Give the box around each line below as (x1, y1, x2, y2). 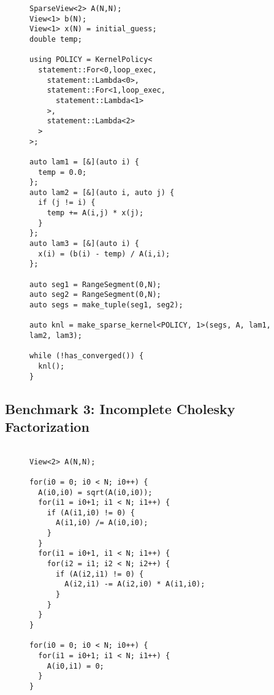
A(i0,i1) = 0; (47, 661, 104, 670)
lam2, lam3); (29, 331, 82, 340)
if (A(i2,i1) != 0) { (55, 569, 144, 578)
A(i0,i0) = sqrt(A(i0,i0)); (38, 488, 153, 497)
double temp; (29, 34, 82, 44)
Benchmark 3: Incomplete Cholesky (5, 399, 235, 418)
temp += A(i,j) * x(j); (47, 209, 144, 218)
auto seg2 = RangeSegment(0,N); (29, 290, 161, 299)
